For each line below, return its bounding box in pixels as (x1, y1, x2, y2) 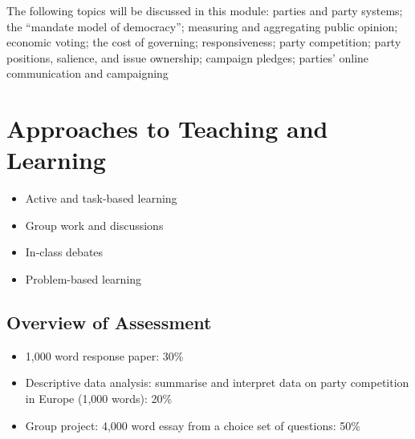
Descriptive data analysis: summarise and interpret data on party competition (25, 374, 409, 391)
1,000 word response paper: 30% (25, 347, 184, 364)
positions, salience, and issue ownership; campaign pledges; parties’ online (6, 49, 369, 66)
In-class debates (25, 244, 104, 260)
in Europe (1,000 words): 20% (25, 390, 173, 407)
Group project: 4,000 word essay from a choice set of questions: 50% (25, 417, 360, 433)
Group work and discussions (25, 216, 164, 233)
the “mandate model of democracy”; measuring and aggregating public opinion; (6, 18, 398, 34)
